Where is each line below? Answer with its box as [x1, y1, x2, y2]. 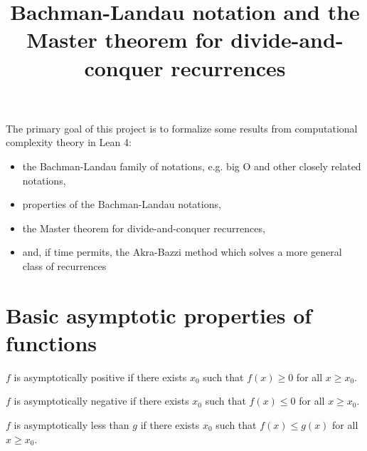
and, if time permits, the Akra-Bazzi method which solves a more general [22, 244, 342, 259]
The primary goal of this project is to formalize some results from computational [6, 120, 358, 135]
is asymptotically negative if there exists [14, 393, 189, 408]
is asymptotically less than [14, 418, 129, 432]
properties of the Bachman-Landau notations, [22, 197, 221, 212]
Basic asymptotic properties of [6, 300, 312, 329]
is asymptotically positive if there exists [14, 369, 187, 384]
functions [6, 328, 97, 357]
